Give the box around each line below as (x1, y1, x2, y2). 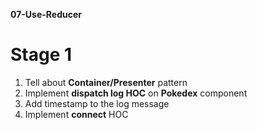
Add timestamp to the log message (24, 97, 170, 109)
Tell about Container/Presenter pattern (24, 76, 188, 88)
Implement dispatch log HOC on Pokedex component (24, 87, 248, 99)
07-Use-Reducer (10, 9, 83, 20)
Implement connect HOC (24, 108, 129, 120)
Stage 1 (10, 44, 73, 66)
